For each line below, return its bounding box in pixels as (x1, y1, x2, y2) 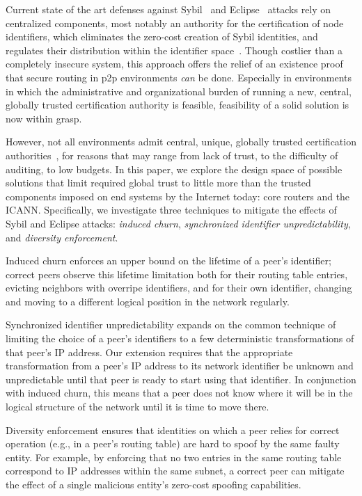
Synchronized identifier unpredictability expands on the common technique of (6, 317, 336, 332)
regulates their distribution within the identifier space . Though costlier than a (6, 42, 343, 57)
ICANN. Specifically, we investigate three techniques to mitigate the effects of (6, 202, 337, 217)
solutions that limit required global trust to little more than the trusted (6, 175, 311, 190)
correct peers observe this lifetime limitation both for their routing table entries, (6, 266, 348, 281)
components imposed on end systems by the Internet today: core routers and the (6, 189, 350, 203)
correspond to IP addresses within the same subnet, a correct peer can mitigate (6, 463, 345, 478)
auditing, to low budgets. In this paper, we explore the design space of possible (6, 161, 343, 176)
